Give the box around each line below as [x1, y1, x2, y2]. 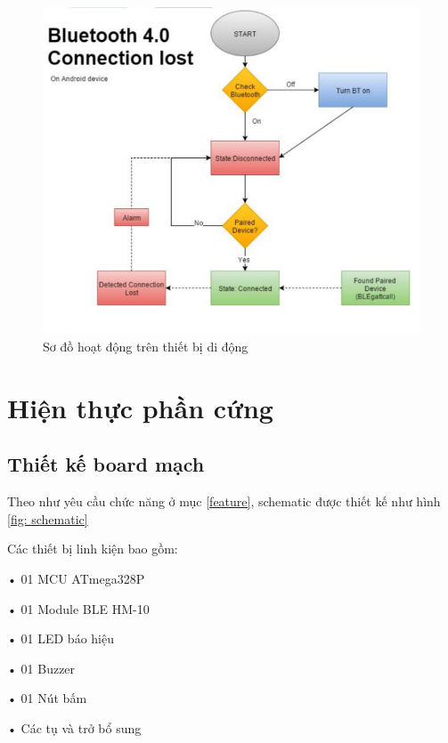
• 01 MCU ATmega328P [7, 569, 145, 587]
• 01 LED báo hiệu [7, 629, 114, 648]
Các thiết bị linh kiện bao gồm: [7, 539, 178, 558]
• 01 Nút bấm [7, 689, 87, 707]
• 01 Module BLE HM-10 [7, 599, 150, 618]
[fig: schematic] [7, 509, 88, 528]
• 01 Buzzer [7, 658, 76, 677]
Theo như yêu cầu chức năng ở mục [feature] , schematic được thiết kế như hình [7, 492, 441, 511]
